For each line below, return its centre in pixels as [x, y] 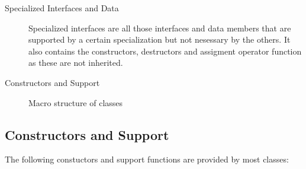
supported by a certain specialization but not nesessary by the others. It [160, 39]
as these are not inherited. [76, 63]
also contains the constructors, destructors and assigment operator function [165, 51]
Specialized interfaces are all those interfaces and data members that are [160, 28]
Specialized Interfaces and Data [62, 8]
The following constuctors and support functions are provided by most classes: [147, 159]
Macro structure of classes [76, 102]
